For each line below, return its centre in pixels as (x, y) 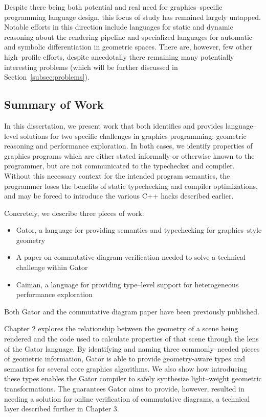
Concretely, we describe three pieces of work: (74, 213)
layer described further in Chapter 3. (62, 409)
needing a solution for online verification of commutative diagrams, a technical (127, 398)
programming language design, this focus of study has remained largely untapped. (132, 17)
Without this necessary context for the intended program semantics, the (117, 175)
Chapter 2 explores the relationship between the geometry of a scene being (121, 328)
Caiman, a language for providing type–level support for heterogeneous (127, 284)
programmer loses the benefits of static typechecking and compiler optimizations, (131, 186)
